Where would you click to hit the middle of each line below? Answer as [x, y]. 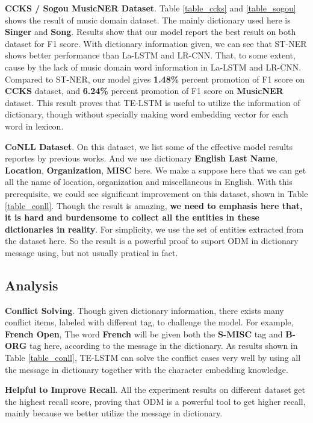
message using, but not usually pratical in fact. [91, 252]
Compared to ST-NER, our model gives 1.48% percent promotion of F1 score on [155, 79]
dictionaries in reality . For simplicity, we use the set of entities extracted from [154, 229]
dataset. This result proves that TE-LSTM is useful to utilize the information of [153, 102]
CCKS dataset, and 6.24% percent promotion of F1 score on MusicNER [144, 91]
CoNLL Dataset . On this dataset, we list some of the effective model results [149, 146]
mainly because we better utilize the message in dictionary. [114, 413]
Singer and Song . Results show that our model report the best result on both [150, 32]
